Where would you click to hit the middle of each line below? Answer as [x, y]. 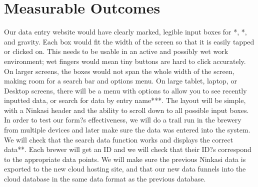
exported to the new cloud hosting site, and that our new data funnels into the [125, 169]
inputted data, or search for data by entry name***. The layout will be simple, [125, 100]
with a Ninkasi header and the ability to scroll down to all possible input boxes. [126, 110]
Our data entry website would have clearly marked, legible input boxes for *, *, [125, 32]
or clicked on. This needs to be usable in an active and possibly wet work [116, 51]
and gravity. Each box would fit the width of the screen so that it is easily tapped [129, 41]
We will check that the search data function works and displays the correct [119, 139]
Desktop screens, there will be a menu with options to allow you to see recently [125, 90]
